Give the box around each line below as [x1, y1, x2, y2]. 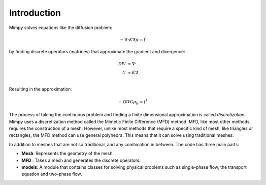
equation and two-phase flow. [21, 171, 82, 177]
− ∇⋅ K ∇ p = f [120, 37, 146, 42]
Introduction [9, 7, 61, 18]
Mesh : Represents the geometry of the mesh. [21, 151, 114, 156]
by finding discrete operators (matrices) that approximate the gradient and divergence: [9, 48, 185, 54]
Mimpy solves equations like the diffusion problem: [9, 25, 113, 31]
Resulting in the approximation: [9, 86, 72, 92]
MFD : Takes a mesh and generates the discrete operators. [21, 157, 141, 163]
